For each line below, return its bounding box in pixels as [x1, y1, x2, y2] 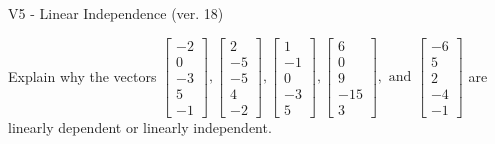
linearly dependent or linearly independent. [8, 116, 272, 137]
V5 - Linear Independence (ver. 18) [8, 3, 224, 23]
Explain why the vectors [8, 65, 157, 86]
